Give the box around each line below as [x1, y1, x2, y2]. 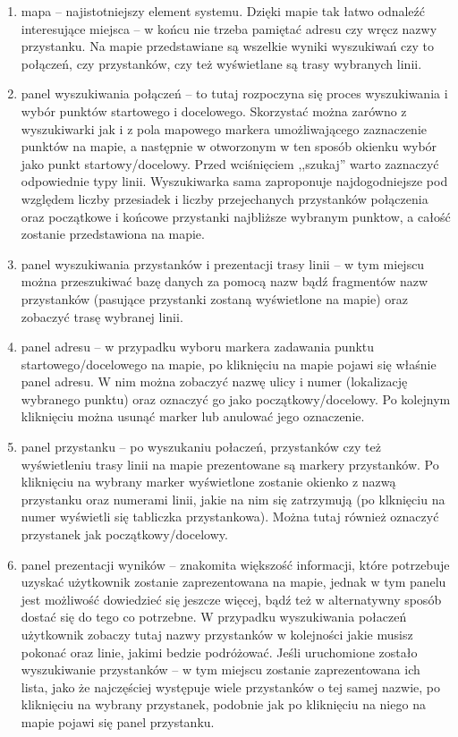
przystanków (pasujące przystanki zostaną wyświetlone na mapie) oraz [21, 289, 408, 308]
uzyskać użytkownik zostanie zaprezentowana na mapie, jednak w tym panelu [21, 572, 446, 591]
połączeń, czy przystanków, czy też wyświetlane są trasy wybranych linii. [21, 54, 422, 72]
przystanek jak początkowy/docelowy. [21, 525, 228, 544]
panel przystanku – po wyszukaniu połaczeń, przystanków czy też [21, 437, 381, 456]
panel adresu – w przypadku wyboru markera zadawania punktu [21, 337, 375, 356]
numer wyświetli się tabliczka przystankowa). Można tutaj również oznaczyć [21, 507, 439, 526]
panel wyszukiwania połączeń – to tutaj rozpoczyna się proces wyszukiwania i [21, 84, 448, 103]
